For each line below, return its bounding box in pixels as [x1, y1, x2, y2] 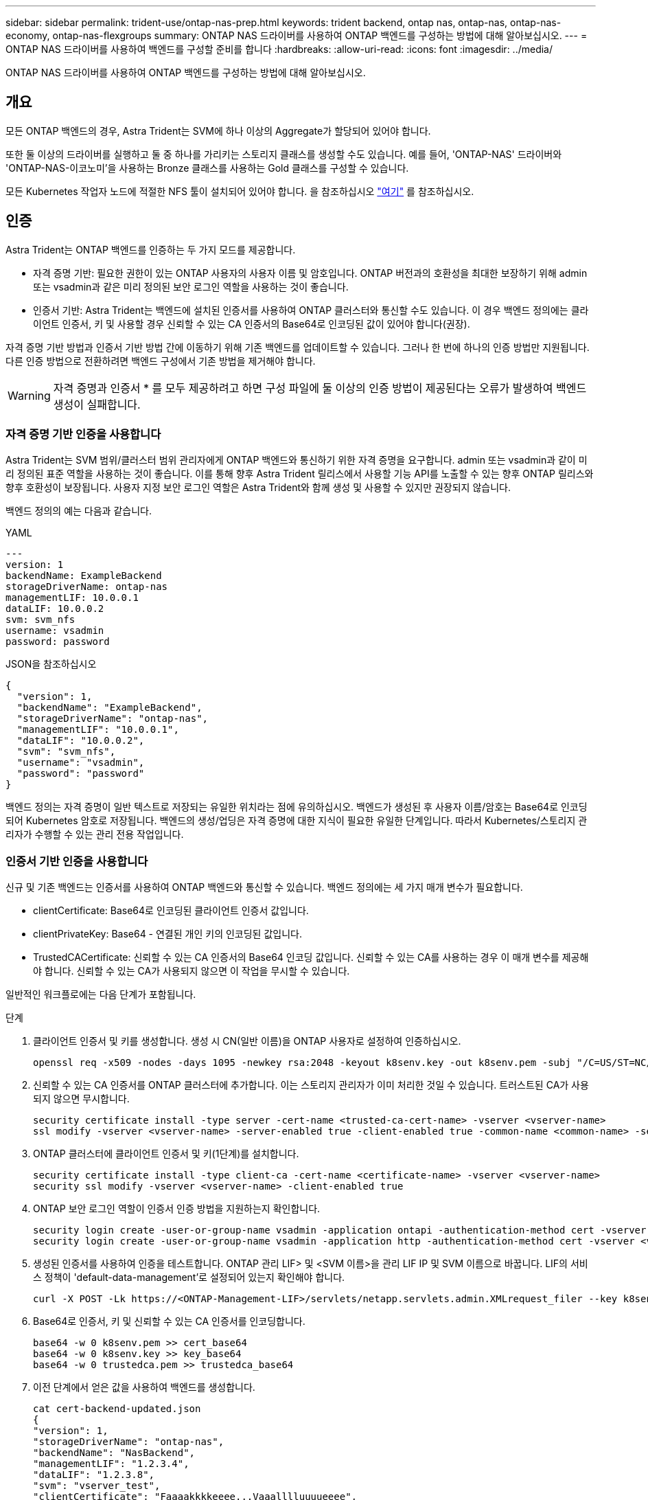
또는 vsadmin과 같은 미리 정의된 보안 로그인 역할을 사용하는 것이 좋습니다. [33, 280, 349, 293]
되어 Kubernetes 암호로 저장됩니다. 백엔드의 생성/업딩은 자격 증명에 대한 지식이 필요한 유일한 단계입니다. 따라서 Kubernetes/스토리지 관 [5, 815, 588, 827]
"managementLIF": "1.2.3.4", [33, 1458, 189, 1470]
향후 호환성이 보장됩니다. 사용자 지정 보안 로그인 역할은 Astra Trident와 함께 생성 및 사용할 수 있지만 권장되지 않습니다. [5, 481, 511, 494]
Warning [8, 388, 51, 402]
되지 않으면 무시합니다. [33, 1093, 130, 1105]
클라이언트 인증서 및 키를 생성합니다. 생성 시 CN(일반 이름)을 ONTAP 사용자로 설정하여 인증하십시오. [33, 1035, 461, 1047]
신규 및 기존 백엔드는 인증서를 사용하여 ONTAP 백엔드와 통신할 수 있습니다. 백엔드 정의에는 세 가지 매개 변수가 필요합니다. [5, 881, 523, 894]
